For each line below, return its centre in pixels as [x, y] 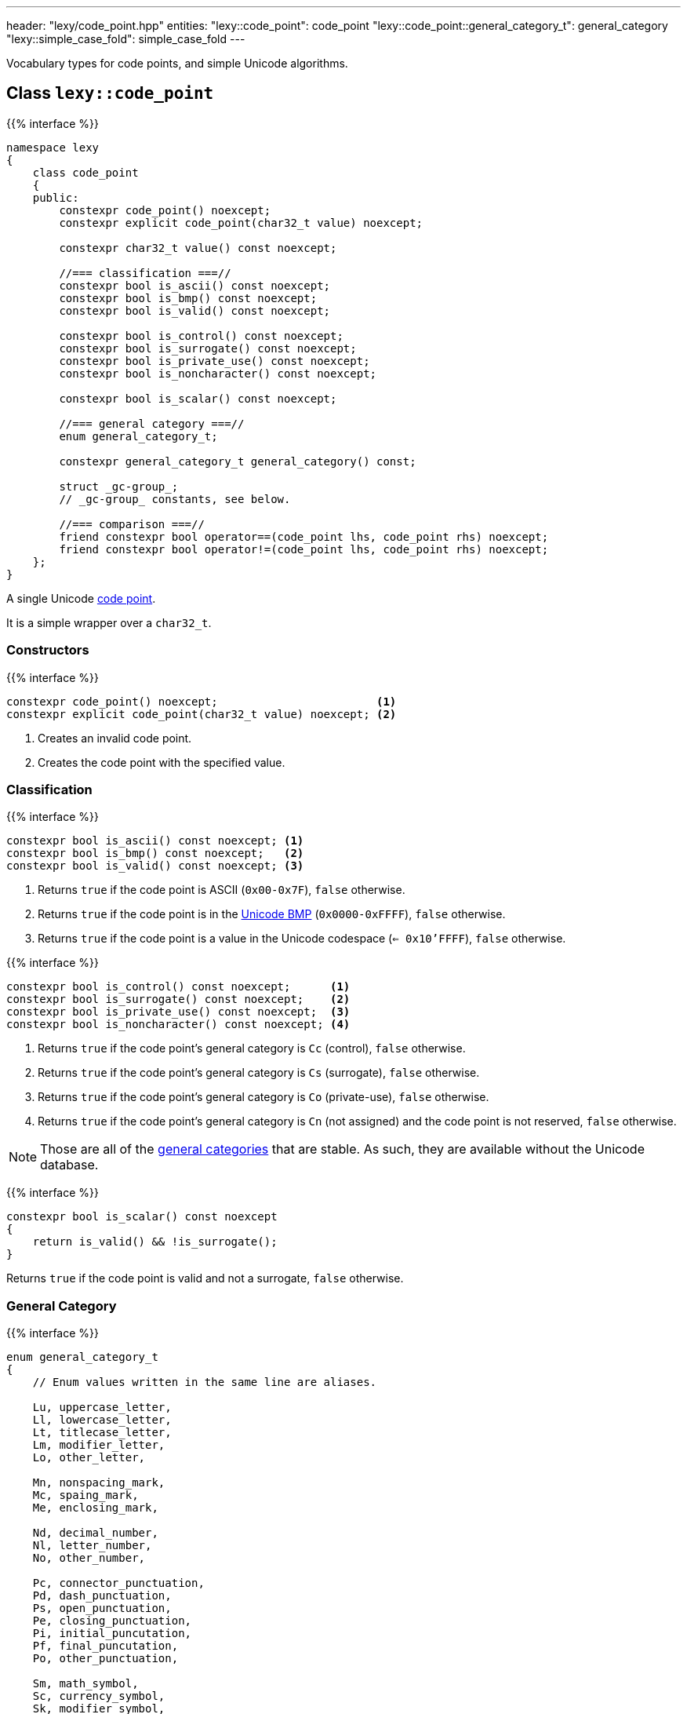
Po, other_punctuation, [105, 1659]
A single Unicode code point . [81, 598]
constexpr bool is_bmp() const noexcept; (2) [155, 853]
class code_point [85, 172]
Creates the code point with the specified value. [162, 762]
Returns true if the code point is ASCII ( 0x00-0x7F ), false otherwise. [222, 890]
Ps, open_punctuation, [102, 1608]
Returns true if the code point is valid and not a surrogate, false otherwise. [205, 1278]
